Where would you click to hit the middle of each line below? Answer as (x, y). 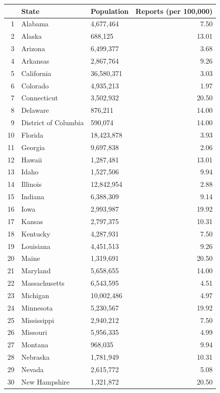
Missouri (34, 332)
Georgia (33, 147)
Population (110, 11)
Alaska (32, 36)
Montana (35, 345)
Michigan (35, 295)
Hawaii (32, 159)
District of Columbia (53, 122)
